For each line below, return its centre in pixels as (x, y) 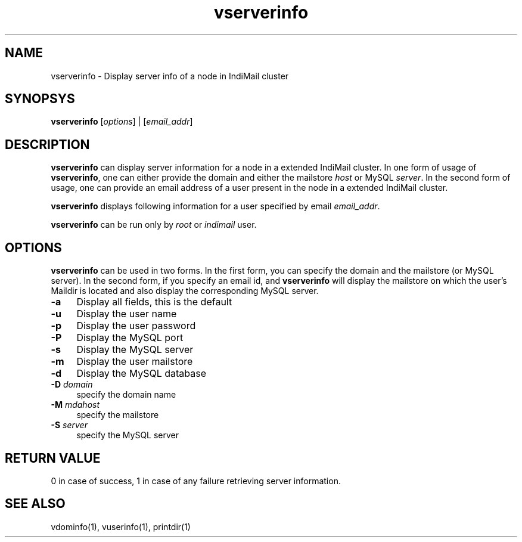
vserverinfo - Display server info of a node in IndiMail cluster (170, 76)
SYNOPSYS (40, 99)
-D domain (72, 385)
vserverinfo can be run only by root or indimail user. (154, 225)
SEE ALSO (35, 504)
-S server (69, 425)
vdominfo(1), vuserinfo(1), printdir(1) (121, 526)
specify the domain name (126, 395)
